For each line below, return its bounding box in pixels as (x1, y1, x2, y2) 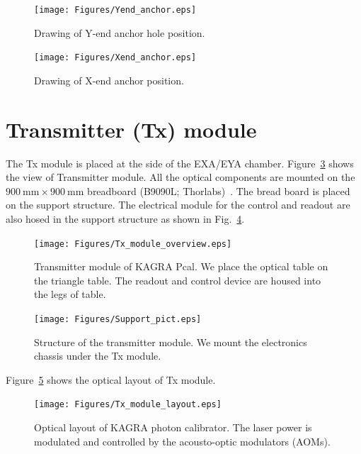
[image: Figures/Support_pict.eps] (34, 314, 202, 325)
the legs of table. (34, 287, 106, 301)
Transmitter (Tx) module (6, 114, 257, 143)
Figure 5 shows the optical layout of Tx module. (6, 372, 216, 387)
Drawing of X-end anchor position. (34, 72, 184, 87)
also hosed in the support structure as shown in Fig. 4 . (6, 211, 245, 226)
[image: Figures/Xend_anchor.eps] (34, 52, 197, 63)
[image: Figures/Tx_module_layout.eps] (34, 399, 222, 410)
